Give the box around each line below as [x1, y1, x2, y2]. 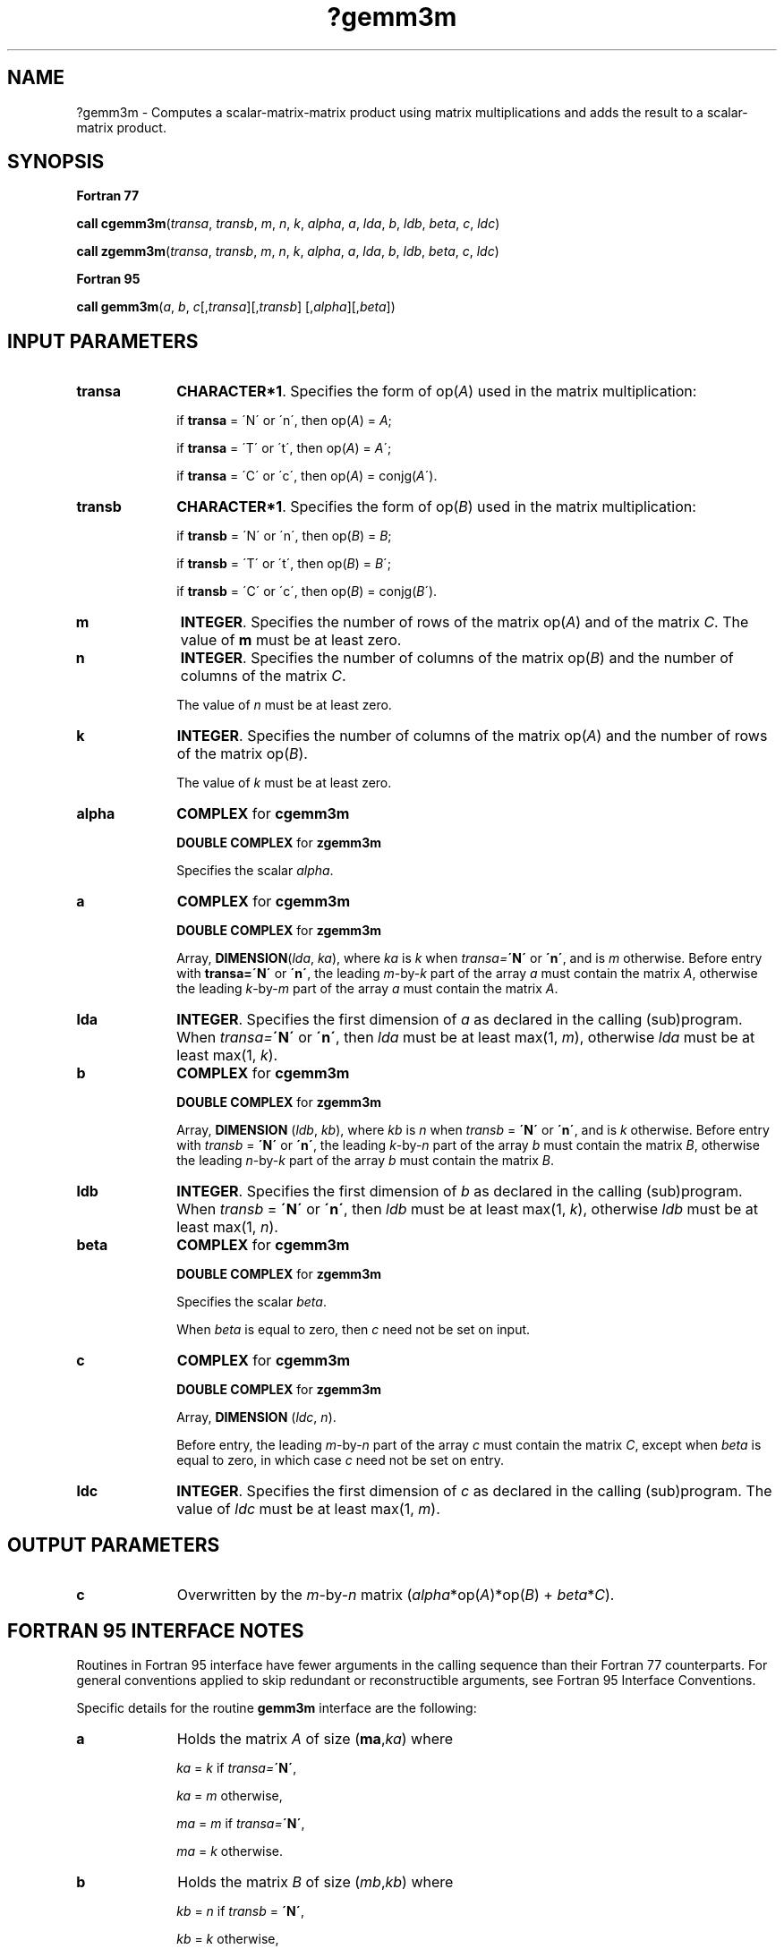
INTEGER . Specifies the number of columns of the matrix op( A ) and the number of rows [176, 727, 768, 745]
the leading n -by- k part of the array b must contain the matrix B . [176, 1153, 555, 1169]
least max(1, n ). [176, 1218, 278, 1237]
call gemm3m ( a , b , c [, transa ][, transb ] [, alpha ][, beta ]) [76, 299, 396, 315]
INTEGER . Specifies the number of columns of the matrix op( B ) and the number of [180, 649, 734, 668]
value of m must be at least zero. [180, 631, 402, 650]
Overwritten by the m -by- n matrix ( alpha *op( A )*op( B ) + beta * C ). [176, 1586, 615, 1604]
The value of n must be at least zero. [176, 697, 392, 713]
